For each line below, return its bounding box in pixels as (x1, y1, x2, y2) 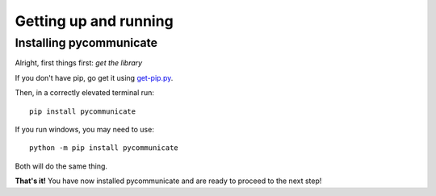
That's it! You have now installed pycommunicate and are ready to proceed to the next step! (15, 176, 322, 186)
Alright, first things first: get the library (15, 58, 143, 68)
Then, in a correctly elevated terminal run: (15, 88, 155, 98)
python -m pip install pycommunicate (29, 144, 179, 152)
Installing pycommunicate (15, 35, 157, 50)
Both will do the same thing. (15, 161, 108, 171)
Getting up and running (15, 12, 174, 30)
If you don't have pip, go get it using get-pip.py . (15, 73, 174, 82)
